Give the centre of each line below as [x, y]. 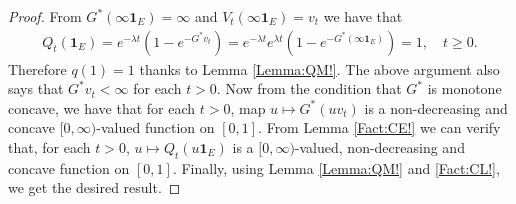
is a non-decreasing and [436, 107]
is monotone [464, 88]
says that [36, 88]
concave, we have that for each [102, 107]
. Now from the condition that [309, 88]
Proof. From [45, 16]
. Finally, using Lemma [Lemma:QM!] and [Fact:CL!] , [336, 167]
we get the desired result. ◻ [94, 187]
